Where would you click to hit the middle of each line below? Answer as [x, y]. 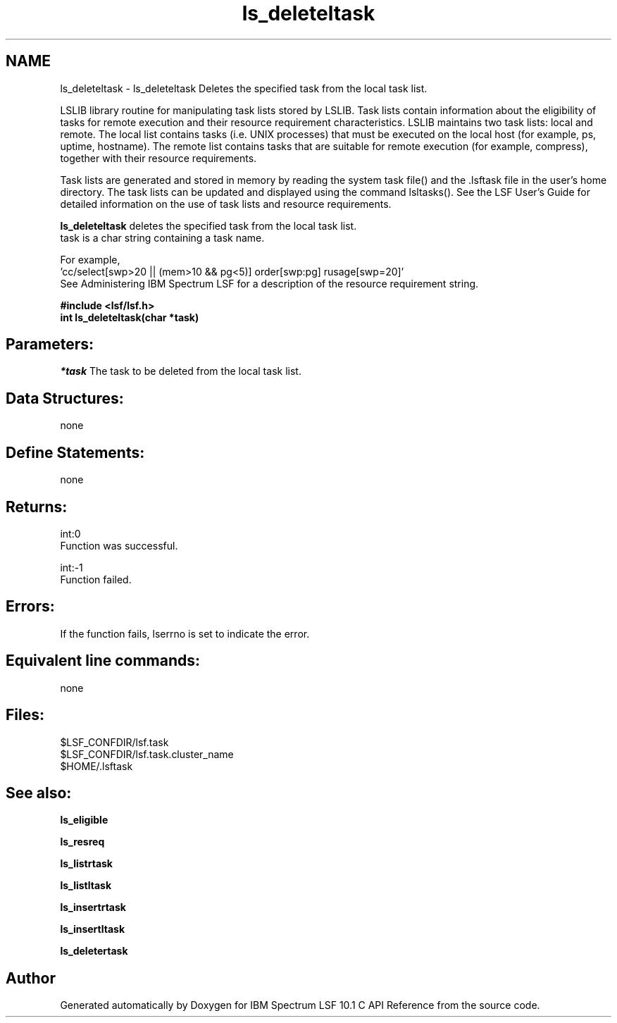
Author [31, 978]
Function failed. [96, 579]
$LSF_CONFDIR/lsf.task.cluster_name [147, 754]
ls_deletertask [94, 951]
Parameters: [50, 345]
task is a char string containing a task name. [162, 237]
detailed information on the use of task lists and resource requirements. [226, 204]
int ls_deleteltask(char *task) [130, 317]
